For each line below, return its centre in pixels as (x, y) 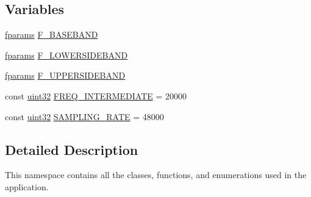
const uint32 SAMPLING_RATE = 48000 (84, 116)
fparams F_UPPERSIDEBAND (65, 75)
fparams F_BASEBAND (52, 34)
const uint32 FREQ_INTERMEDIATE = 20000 (96, 95)
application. (27, 186)
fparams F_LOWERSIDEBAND (66, 55)
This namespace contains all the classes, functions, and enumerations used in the (156, 175)
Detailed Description (72, 149)
